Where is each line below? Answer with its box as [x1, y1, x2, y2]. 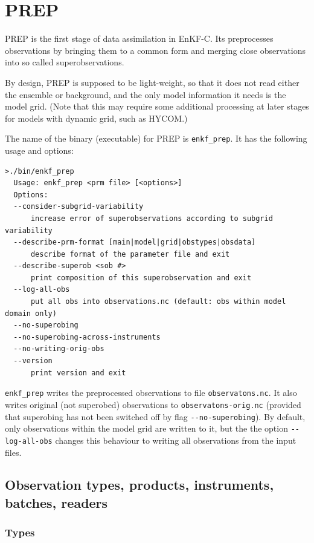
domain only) [5, 309, 57, 318]
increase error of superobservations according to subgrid [30, 214, 273, 223]
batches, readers [5, 493, 108, 512]
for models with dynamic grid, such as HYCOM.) [5, 111, 188, 124]
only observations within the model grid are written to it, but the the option [5, 422, 288, 435]
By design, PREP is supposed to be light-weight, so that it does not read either [5, 76, 300, 88]
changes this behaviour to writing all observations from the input [55, 433, 296, 446]
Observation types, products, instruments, [5, 475, 274, 494]
